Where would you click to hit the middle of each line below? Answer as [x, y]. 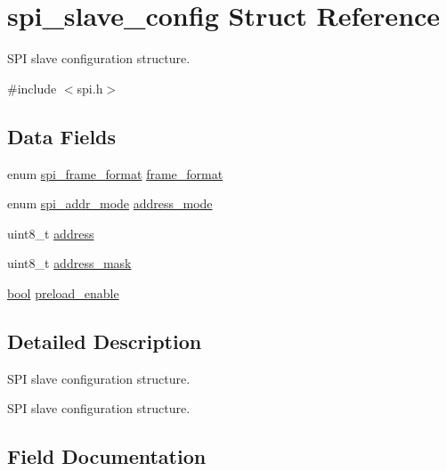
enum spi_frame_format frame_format [115, 173]
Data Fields [62, 136]
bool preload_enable [63, 292]
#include [32, 88]
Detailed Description [105, 341]
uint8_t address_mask [69, 263]
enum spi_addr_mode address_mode [110, 203]
